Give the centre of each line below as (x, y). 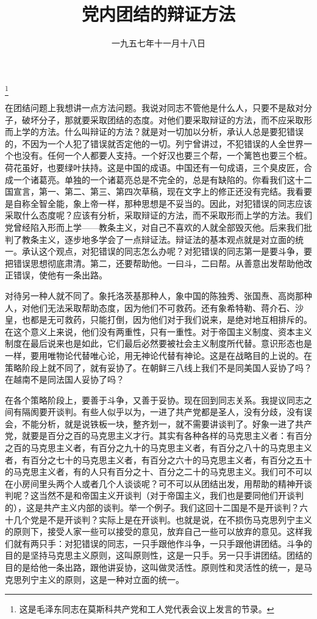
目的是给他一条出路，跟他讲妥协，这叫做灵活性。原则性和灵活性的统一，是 (154, 567)
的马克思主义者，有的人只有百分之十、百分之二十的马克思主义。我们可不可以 (158, 472)
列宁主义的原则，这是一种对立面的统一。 (103, 579)
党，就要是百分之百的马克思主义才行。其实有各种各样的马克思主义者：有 (150, 436)
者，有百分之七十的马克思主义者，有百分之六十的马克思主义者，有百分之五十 (158, 459)
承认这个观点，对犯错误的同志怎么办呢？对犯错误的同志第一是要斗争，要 (167, 251)
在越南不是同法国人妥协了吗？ (65, 379)
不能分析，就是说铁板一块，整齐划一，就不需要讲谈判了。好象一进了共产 (167, 423)
